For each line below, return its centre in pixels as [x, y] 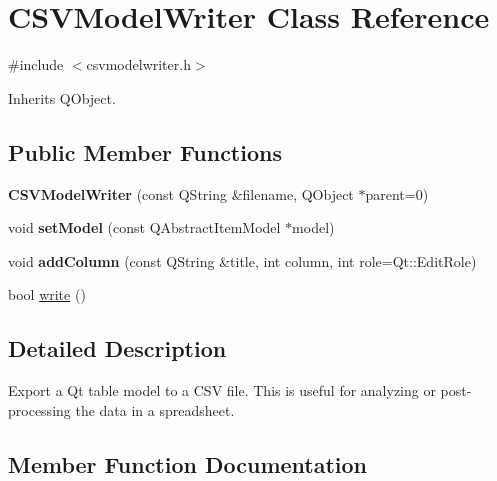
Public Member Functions [145, 151]
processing [39, 409]
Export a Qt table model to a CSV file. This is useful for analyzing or [222, 390]
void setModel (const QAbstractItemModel [144, 227]
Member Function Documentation [188, 463]
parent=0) [397, 193]
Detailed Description [117, 348]
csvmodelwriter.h [138, 64]
